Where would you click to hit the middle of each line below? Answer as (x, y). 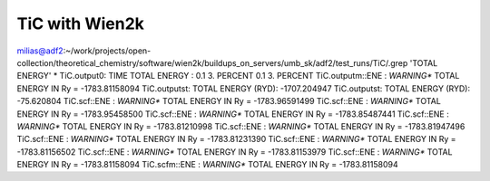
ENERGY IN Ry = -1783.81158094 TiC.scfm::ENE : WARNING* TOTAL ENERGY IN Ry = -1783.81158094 (207, 165)
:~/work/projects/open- (107, 51)
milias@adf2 (40, 51)
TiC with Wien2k (81, 24)
